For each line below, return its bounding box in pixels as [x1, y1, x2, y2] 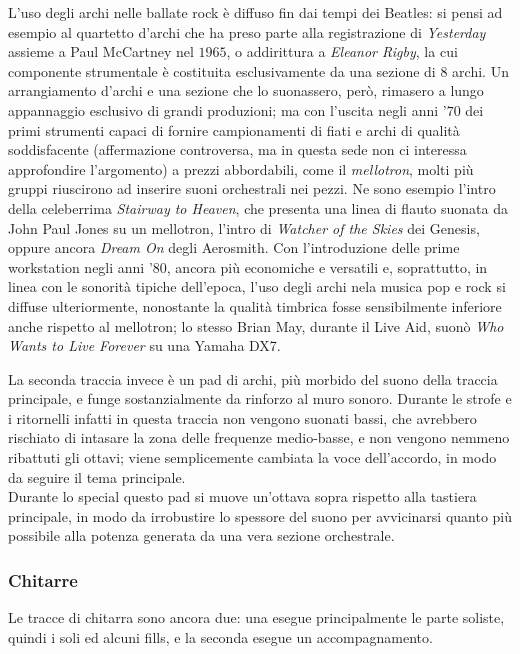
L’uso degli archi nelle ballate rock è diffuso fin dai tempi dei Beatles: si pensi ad [8, 2, 503, 22]
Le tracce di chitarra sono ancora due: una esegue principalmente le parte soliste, [8, 607, 505, 628]
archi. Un [452, 60, 509, 81]
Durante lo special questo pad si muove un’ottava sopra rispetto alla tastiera [8, 486, 477, 507]
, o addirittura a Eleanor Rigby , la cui [226, 41, 458, 62]
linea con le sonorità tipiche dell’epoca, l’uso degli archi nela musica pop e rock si [8, 276, 506, 297]
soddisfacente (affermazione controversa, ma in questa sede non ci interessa [8, 139, 467, 160]
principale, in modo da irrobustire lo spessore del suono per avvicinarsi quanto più [8, 505, 513, 526]
